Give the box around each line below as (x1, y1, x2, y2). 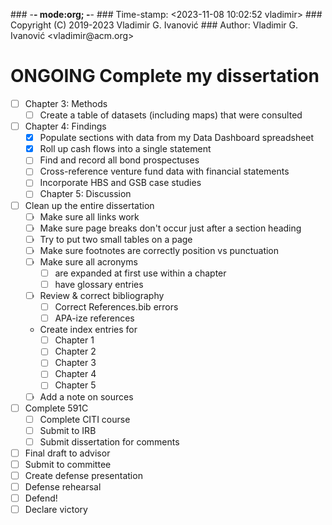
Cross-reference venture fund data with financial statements (39, 165, 290, 178)
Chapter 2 (54, 345, 97, 358)
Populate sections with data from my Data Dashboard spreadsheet (39, 132, 315, 144)
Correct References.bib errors (54, 301, 179, 313)
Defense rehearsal (24, 481, 102, 493)
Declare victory (24, 504, 88, 516)
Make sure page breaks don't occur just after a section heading (39, 222, 302, 234)
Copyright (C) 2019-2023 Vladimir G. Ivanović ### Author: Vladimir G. (10, 19, 298, 31)
